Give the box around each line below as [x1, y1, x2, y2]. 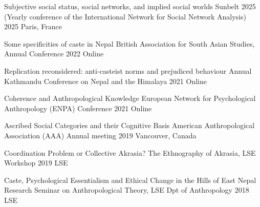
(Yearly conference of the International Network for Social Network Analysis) [4, 11, 246, 22]
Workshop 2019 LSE [4, 157, 68, 168]
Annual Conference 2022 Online [4, 48, 104, 59]
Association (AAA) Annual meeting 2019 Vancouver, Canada [4, 130, 197, 140]
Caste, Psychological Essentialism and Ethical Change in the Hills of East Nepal [4, 174, 256, 185]
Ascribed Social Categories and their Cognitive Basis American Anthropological [4, 120, 255, 131]
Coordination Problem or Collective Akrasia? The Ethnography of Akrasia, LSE [4, 147, 256, 158]
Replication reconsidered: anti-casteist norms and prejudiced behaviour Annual [4, 65, 252, 76]
